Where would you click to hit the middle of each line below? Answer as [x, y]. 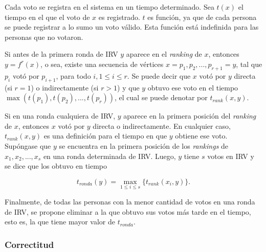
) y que [128, 87]
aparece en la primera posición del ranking [190, 116]
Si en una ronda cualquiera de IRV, [60, 116]
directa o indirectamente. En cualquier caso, [162, 125]
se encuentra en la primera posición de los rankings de [144, 145]
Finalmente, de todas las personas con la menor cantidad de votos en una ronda [130, 201]
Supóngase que [28, 145]
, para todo [73, 75]
